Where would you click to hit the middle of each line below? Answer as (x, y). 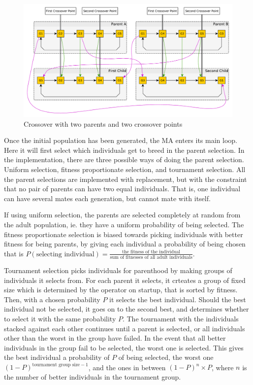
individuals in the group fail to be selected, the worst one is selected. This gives (124, 347)
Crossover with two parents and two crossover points (103, 123)
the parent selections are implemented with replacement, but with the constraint (126, 179)
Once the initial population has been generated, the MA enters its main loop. (121, 140)
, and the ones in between (127, 367)
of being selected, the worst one (166, 357)
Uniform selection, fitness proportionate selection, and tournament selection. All (125, 169)
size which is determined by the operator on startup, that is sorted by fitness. (121, 290)
